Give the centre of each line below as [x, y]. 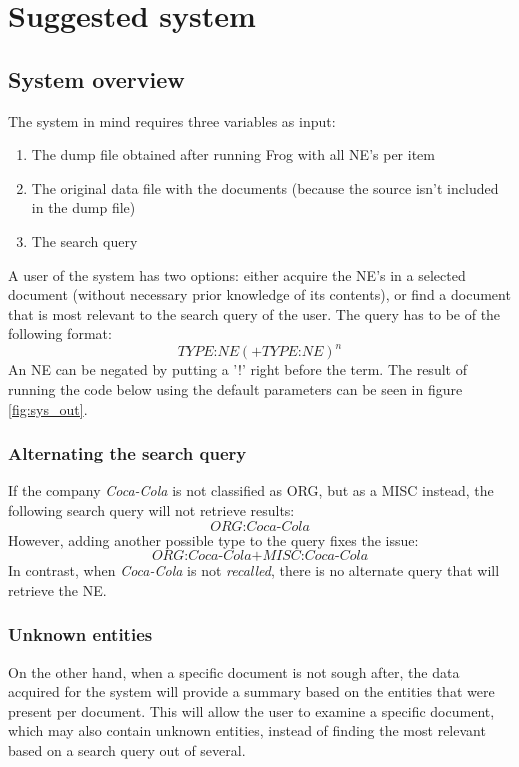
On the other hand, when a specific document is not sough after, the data [234, 671]
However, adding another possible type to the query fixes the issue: [213, 539]
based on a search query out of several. [127, 749]
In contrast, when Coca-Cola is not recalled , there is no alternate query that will [254, 570]
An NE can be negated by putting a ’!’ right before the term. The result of [237, 369]
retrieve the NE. [57, 589]
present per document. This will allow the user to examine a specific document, [251, 710]
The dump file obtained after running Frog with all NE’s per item [233, 154]
